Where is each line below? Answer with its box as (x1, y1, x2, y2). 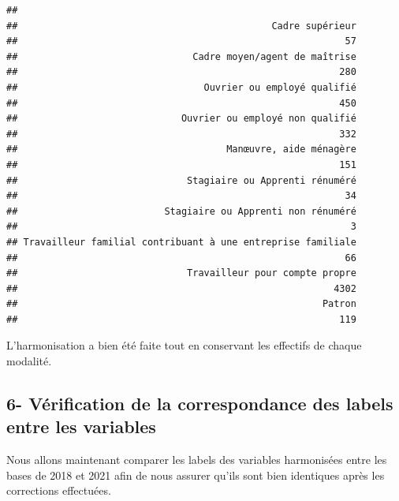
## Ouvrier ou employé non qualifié (6, 113, 356, 125)
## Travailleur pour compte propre (6, 267, 356, 279)
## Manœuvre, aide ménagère (6, 144, 356, 155)
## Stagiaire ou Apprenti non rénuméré (6, 205, 356, 217)
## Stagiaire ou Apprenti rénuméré (6, 174, 356, 186)
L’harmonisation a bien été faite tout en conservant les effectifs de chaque (6, 337, 362, 353)
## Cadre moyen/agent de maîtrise (6, 50, 356, 62)
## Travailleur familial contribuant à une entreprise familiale (6, 236, 356, 248)
